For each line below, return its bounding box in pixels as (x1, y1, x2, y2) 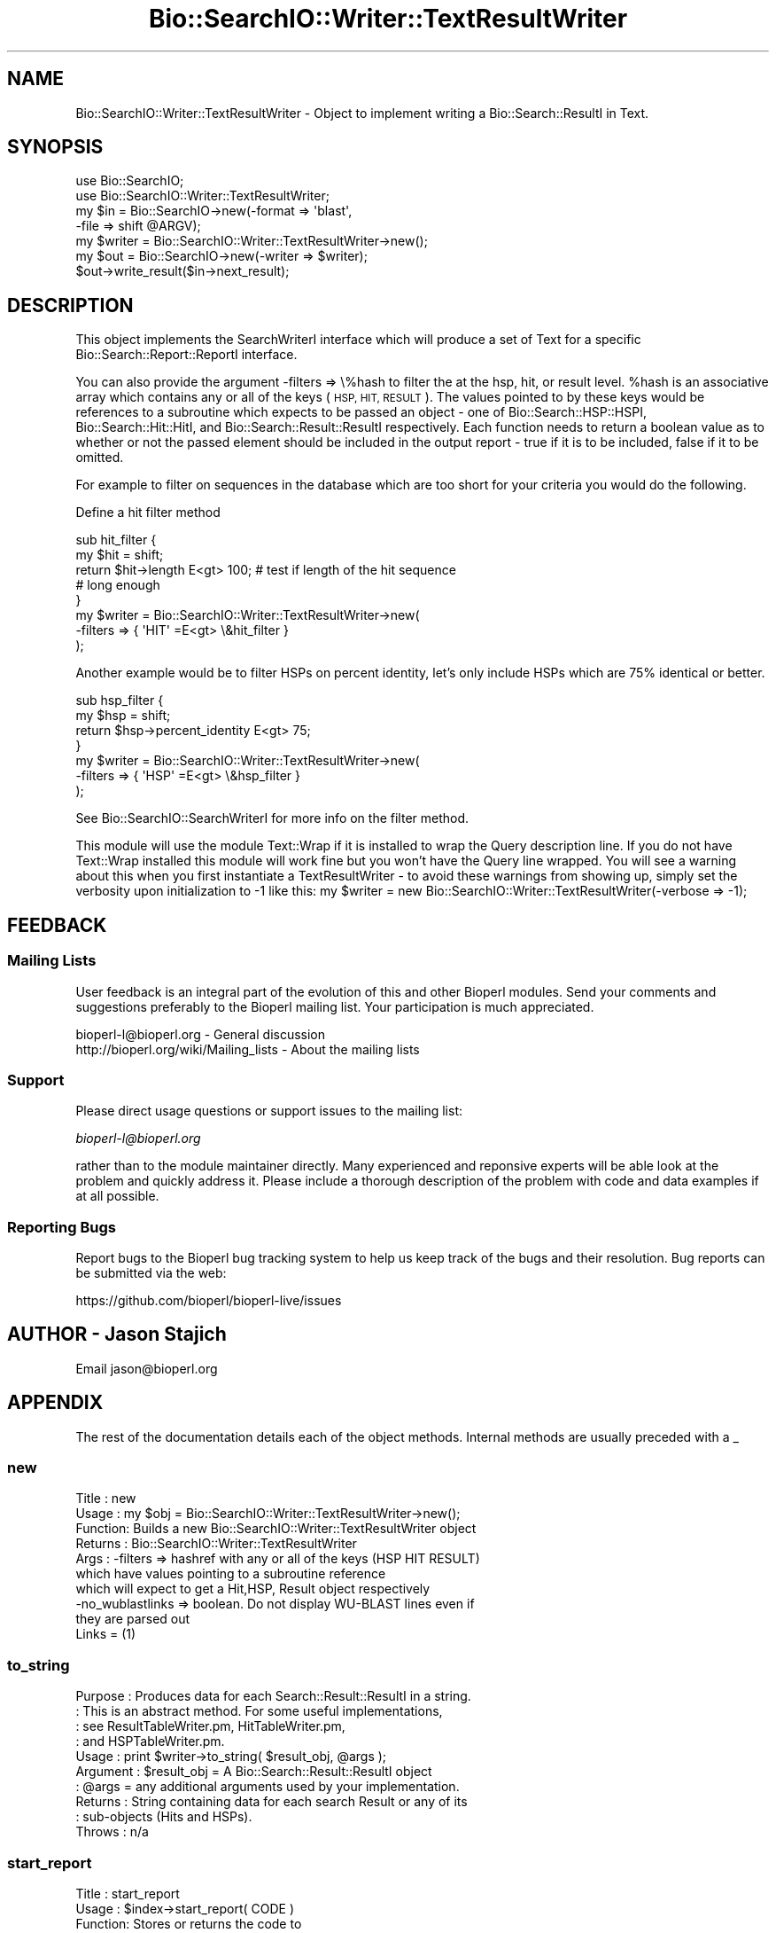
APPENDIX (7, 1391, 104, 1414)
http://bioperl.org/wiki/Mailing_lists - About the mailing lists (75, 1041, 420, 1057)
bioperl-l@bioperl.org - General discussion (75, 1026, 326, 1042)
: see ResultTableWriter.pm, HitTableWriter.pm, (75, 1718, 345, 1734)
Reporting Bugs (7, 1217, 116, 1236)
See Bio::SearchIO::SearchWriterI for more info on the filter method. (75, 810, 469, 826)
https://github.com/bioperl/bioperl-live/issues (75, 1293, 342, 1308)
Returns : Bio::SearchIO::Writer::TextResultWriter (75, 1536, 357, 1552)
